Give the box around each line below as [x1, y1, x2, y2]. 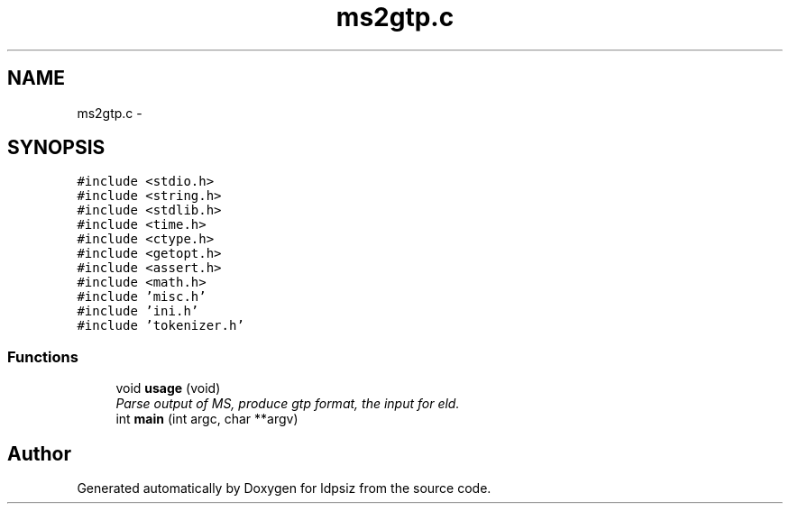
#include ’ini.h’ [77, 304, 199, 319]
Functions [7, 347, 78, 366]
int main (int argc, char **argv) [115, 411, 299, 427]
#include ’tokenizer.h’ [77, 318, 244, 333]
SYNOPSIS [7, 136, 106, 160]
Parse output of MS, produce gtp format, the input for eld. [115, 396, 460, 412]
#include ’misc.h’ [77, 289, 207, 305]
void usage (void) [115, 380, 221, 397]
